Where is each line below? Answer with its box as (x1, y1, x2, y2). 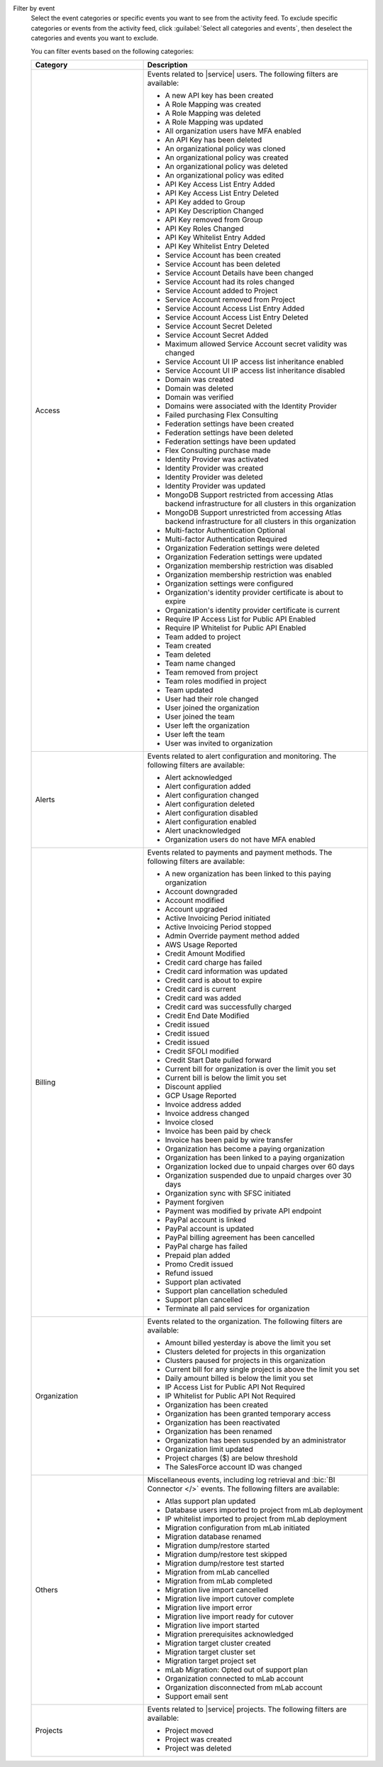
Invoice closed (165, 1117, 214, 1127)
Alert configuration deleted (165, 799, 255, 809)
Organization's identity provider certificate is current (165, 605, 340, 615)
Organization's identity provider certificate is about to (165, 587, 344, 597)
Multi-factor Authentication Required (165, 534, 287, 544)
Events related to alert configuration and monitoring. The (147, 751, 337, 761)
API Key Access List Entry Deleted (165, 188, 279, 198)
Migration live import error (165, 1602, 252, 1612)
